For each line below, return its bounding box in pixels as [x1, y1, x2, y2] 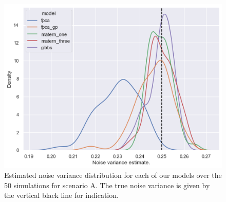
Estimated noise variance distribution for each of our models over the [4, 170, 222, 180]
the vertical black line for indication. [4, 190, 119, 200]
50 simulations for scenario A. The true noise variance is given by [4, 179, 210, 190]
